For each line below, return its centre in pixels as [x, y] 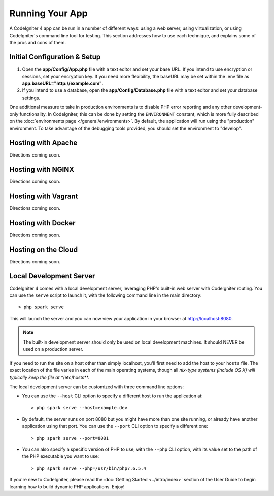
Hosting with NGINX [42, 169]
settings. [31, 98]
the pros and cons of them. [38, 43]
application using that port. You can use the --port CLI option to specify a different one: [115, 426]
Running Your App [49, 13]
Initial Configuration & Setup [55, 57]
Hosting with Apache [43, 143]
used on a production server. [53, 349]
